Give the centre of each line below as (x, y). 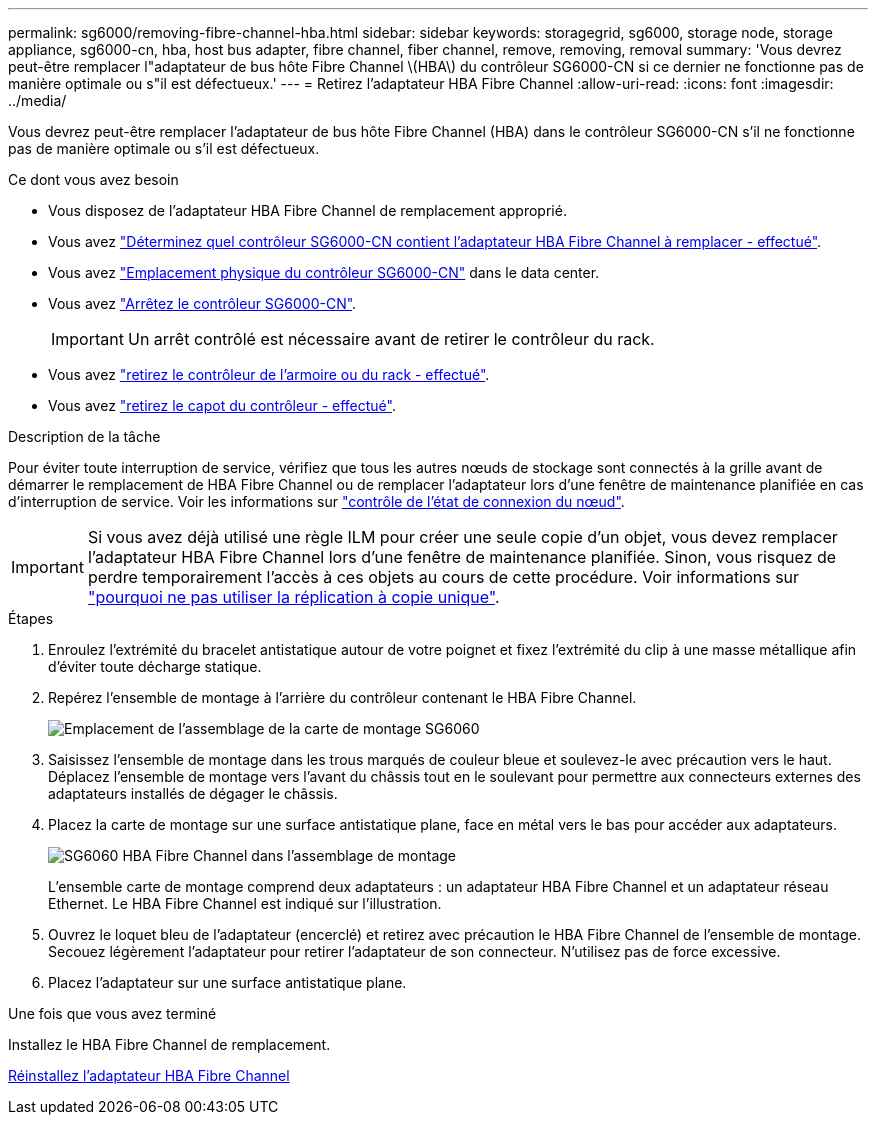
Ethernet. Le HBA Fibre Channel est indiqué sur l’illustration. (245, 903)
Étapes (31, 618)
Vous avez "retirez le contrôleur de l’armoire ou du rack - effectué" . (269, 374)
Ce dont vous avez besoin (93, 179)
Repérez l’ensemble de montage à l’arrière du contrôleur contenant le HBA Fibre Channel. (342, 697)
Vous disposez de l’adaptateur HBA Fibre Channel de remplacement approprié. (307, 210)
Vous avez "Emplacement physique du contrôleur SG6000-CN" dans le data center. (324, 272)
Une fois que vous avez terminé (112, 1013)
